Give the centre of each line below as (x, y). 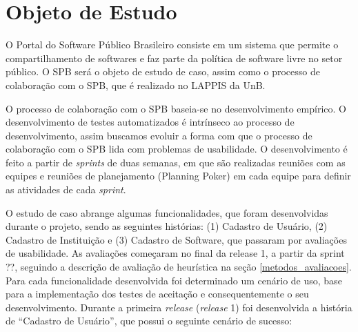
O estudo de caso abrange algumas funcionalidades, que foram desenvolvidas (167, 212)
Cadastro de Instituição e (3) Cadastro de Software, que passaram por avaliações (176, 239)
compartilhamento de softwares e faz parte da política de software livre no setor (174, 58)
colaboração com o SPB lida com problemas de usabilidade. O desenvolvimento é (177, 149)
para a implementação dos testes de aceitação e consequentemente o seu (157, 294)
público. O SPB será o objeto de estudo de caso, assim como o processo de (163, 71)
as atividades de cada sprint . (66, 189)
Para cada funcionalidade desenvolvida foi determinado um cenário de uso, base (174, 280)
